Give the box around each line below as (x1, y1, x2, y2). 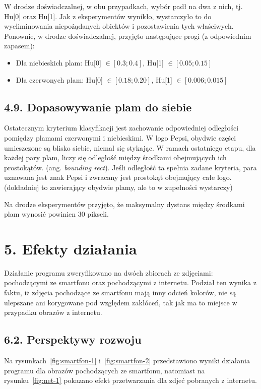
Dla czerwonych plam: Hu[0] (16, 74, 103, 85)
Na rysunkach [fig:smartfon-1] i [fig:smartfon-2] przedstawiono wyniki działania (4, 355, 250, 365)
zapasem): (4, 40, 35, 51)
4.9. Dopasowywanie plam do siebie (4, 99, 192, 114)
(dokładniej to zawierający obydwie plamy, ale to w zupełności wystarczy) (4, 181, 233, 192)
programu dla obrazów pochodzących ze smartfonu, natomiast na (4, 365, 205, 375)
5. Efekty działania (4, 238, 137, 258)
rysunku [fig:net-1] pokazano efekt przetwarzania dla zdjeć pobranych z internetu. (4, 375, 257, 385)
